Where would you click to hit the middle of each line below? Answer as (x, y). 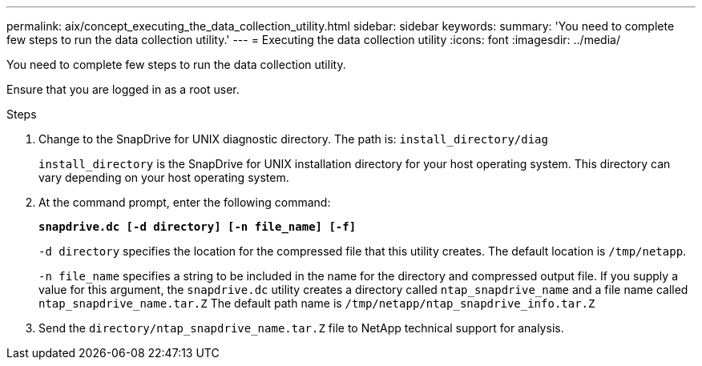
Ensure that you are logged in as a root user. (123, 89)
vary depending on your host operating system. (164, 177)
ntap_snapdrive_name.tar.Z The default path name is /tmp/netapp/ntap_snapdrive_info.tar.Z (317, 303)
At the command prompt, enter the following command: (185, 202)
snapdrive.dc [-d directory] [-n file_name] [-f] (198, 227)
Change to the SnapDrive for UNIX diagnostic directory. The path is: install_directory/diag (293, 139)
